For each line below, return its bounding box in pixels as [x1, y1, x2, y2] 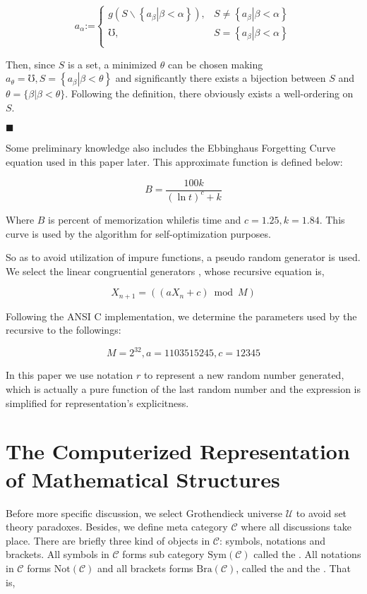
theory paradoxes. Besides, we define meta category [6, 519, 228, 534]
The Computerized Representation [6, 437, 350, 466]
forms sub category [122, 547, 205, 562]
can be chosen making [168, 56, 263, 71]
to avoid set [296, 505, 347, 520]
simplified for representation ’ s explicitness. [6, 395, 189, 410]
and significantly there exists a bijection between [115, 71, 326, 85]
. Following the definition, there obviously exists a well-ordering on [65, 86, 354, 101]
